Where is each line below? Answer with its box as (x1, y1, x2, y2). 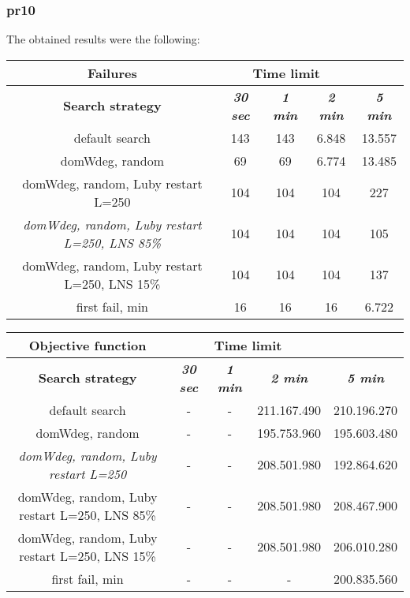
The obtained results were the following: (6, 31, 200, 47)
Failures (88, 63, 137, 82)
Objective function (28, 335, 147, 354)
